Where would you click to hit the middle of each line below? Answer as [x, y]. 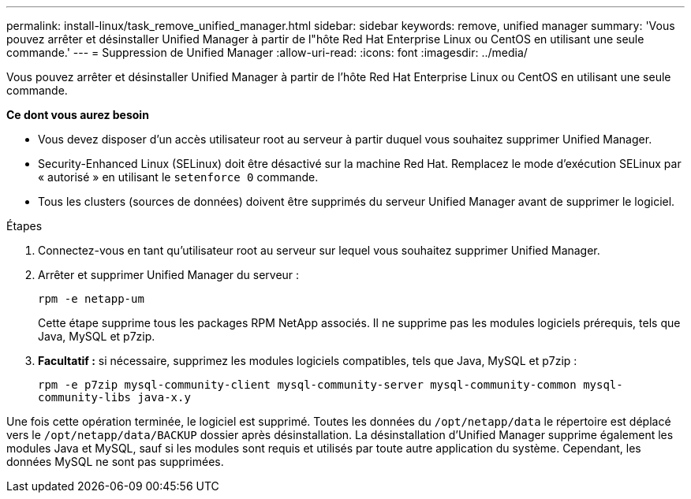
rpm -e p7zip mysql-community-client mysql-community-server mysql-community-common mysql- [331, 385]
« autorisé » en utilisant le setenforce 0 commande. [178, 177]
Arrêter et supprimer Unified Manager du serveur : [169, 275]
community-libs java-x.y [114, 397]
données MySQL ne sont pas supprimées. [115, 462]
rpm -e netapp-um [91, 299]
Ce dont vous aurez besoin [78, 115]
